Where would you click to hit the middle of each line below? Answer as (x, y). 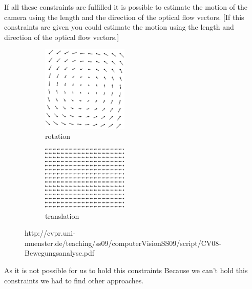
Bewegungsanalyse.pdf (60, 253)
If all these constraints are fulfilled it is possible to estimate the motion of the (126, 7)
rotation (58, 136)
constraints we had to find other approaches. (74, 280)
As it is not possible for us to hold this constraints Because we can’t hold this (126, 270)
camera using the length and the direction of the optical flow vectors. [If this (124, 17)
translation (62, 215)
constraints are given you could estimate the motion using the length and (119, 27)
